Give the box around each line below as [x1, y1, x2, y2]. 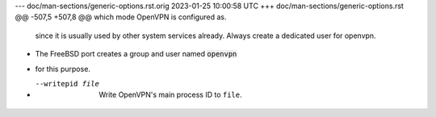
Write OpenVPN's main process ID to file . [99, 90, 242, 100]
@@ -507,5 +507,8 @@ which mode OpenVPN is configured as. [15, 12, 227, 22]
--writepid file [35, 79, 100, 88]
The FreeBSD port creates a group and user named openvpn [35, 49, 237, 59]
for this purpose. [35, 64, 90, 73]
